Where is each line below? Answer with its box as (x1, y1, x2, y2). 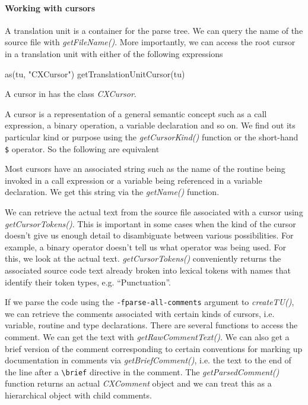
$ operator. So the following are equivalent (5, 142, 160, 155)
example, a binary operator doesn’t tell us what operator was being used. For (5, 240, 287, 253)
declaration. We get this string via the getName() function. (5, 186, 220, 198)
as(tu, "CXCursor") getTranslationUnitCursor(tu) (5, 67, 185, 80)
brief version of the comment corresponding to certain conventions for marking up (5, 342, 303, 354)
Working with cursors (5, 1, 96, 14)
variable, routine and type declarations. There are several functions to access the (5, 319, 298, 331)
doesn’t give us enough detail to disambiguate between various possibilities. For (5, 229, 294, 241)
